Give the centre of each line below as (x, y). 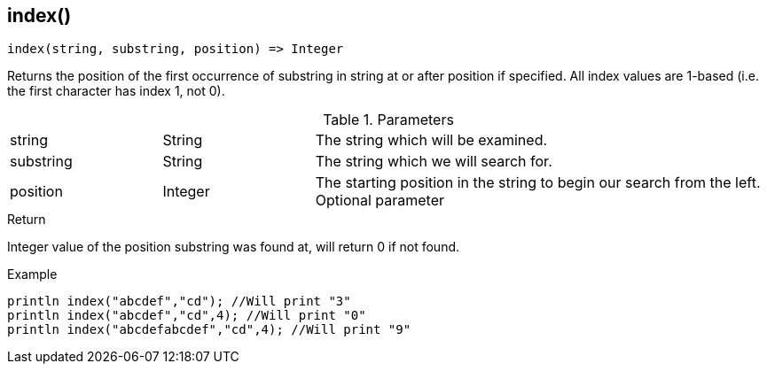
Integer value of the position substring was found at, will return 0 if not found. (234, 247)
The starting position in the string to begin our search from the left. (538, 183)
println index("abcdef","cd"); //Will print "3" (179, 301)
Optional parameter (380, 201)
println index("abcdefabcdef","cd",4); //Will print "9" (209, 330)
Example (32, 274)
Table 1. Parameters (388, 120)
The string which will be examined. (431, 140)
